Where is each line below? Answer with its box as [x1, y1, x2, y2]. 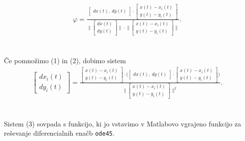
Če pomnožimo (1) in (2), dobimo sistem [4, 55, 126, 66]
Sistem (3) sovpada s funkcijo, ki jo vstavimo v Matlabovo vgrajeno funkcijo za [4, 118, 241, 128]
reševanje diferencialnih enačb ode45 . [4, 128, 115, 138]
